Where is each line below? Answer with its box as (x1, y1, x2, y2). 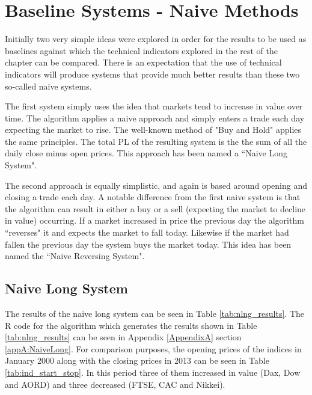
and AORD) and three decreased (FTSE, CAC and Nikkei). (5, 378, 225, 390)
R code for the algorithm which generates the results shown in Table (5, 319, 257, 331)
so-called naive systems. (5, 79, 92, 92)
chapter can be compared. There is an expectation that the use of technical (5, 56, 282, 69)
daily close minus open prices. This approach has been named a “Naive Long (5, 147, 288, 159)
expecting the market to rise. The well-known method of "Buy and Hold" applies (5, 123, 302, 136)
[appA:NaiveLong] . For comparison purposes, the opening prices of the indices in (5, 342, 302, 355)
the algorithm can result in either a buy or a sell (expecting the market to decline (5, 202, 306, 215)
